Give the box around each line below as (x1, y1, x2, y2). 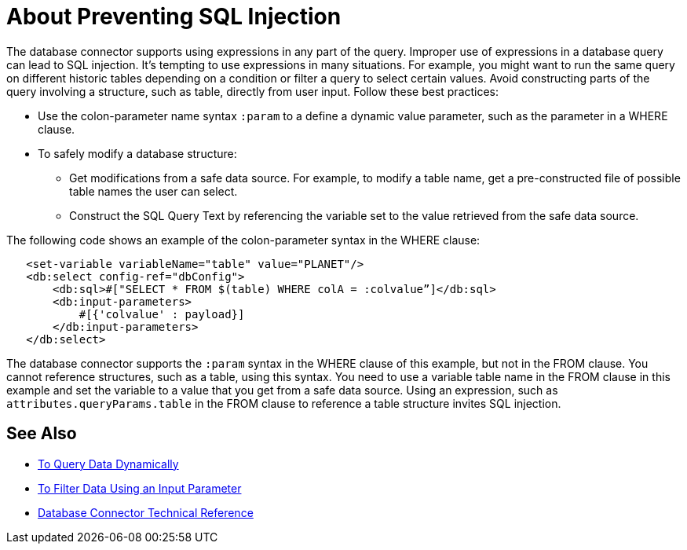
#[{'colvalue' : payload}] (79, 307, 245, 321)
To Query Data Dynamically (38, 456, 179, 471)
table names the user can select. (69, 184, 238, 198)
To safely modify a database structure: (38, 146, 237, 160)
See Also (6, 423, 77, 444)
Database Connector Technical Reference (38, 505, 254, 519)
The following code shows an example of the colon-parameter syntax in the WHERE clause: (6, 233, 481, 247)
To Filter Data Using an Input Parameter (38, 481, 242, 495)
